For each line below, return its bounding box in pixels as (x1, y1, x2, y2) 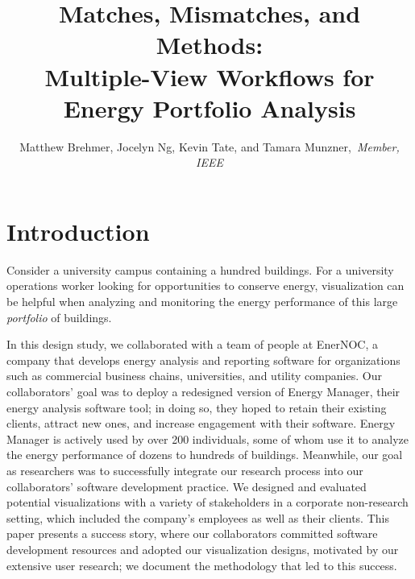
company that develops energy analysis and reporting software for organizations (6, 351, 400, 368)
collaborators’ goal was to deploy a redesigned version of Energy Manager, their (6, 383, 400, 399)
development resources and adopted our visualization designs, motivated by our (6, 540, 399, 557)
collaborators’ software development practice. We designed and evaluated (6, 478, 367, 494)
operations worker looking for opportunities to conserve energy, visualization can (6, 277, 405, 294)
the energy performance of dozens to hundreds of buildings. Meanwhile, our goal (6, 446, 403, 463)
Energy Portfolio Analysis (63, 91, 356, 124)
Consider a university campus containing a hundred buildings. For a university (6, 261, 394, 278)
